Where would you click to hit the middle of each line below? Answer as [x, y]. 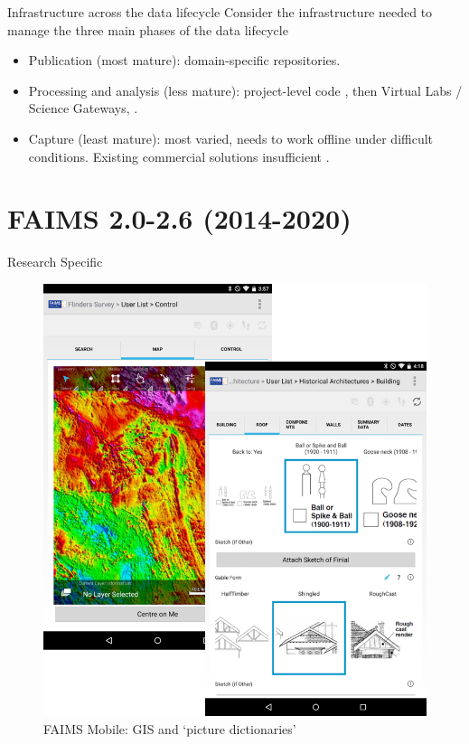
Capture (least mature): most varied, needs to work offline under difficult [231, 138]
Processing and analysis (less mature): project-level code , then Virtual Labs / [245, 90]
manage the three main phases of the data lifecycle [148, 29]
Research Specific [55, 262]
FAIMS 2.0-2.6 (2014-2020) [179, 218]
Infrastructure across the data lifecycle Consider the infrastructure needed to [220, 12]
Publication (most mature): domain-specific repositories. [184, 60]
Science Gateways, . [83, 108]
